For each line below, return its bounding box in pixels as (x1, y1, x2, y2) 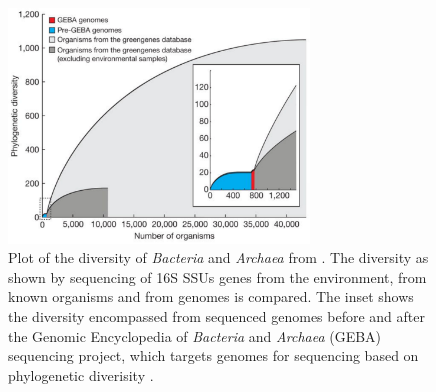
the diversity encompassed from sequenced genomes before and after (8, 306, 426, 326)
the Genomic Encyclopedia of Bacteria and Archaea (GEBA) (8, 325, 382, 346)
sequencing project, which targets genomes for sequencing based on (8, 345, 419, 366)
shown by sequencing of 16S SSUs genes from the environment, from (8, 266, 427, 287)
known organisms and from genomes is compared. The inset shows (8, 286, 414, 307)
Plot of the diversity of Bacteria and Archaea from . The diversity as (8, 247, 429, 268)
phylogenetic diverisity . (8, 364, 154, 385)
